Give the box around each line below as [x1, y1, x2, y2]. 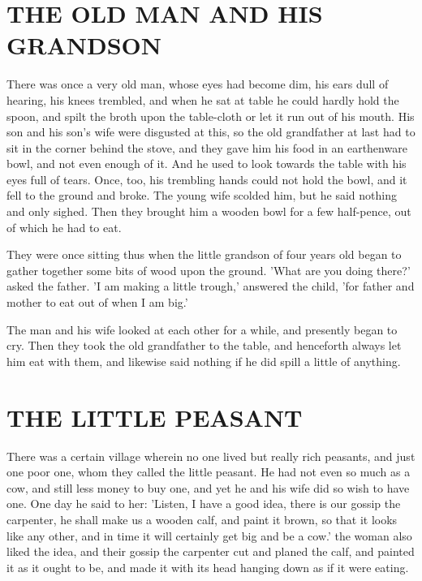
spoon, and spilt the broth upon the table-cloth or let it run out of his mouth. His [6, 107, 415, 124]
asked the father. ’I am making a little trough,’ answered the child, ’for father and [6, 278, 415, 295]
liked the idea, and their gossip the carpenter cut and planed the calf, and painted [6, 543, 415, 560]
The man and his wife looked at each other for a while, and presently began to [6, 321, 398, 338]
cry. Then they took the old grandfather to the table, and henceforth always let [6, 337, 402, 354]
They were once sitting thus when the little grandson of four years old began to [6, 246, 402, 263]
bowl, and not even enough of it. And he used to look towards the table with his [6, 155, 407, 172]
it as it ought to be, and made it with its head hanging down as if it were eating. [6, 558, 409, 575]
